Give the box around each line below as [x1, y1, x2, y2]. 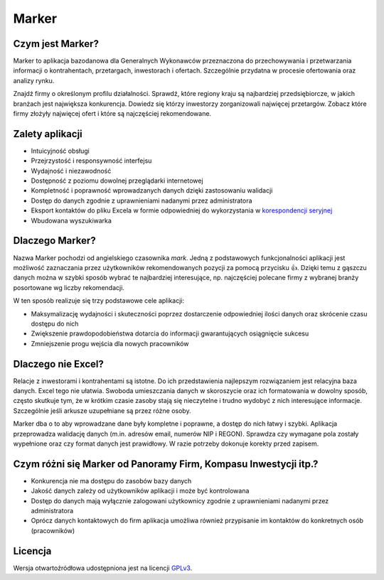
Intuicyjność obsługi [31, 146, 90, 155]
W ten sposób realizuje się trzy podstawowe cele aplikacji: [13, 296, 185, 305]
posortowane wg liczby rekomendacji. [13, 283, 124, 291]
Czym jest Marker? [13, 38, 100, 50]
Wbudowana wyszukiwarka [31, 216, 112, 225]
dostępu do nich [31, 319, 79, 328]
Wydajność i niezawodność [31, 166, 112, 175]
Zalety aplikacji [13, 128, 83, 140]
